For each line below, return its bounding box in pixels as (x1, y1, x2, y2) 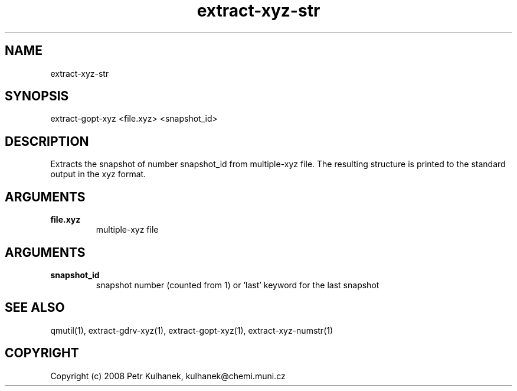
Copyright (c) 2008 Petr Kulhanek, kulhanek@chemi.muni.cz (50, 370, 286, 381)
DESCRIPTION (5, 133, 89, 149)
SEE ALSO (5, 300, 65, 315)
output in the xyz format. (50, 169, 146, 180)
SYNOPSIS (5, 89, 69, 104)
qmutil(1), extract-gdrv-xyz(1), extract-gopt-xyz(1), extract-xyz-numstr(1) (50, 325, 333, 335)
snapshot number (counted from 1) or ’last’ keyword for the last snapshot (96, 279, 379, 290)
